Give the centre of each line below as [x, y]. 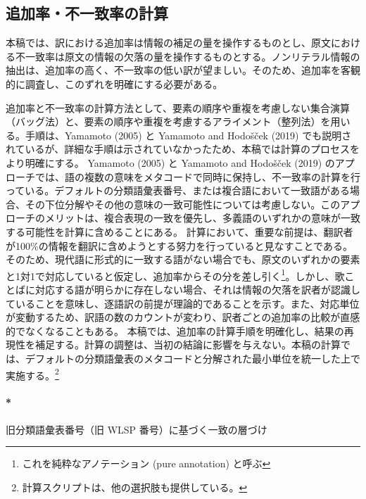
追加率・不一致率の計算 [87, 13]
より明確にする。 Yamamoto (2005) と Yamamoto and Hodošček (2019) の [170, 162]
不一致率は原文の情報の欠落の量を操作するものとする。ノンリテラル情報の [188, 56]
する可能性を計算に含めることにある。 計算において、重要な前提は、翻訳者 [179, 231]
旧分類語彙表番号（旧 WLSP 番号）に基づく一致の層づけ [137, 429]
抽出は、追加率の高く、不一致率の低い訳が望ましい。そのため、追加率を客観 [183, 70]
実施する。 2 [32, 374]
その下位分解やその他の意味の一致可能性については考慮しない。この [183, 204]
